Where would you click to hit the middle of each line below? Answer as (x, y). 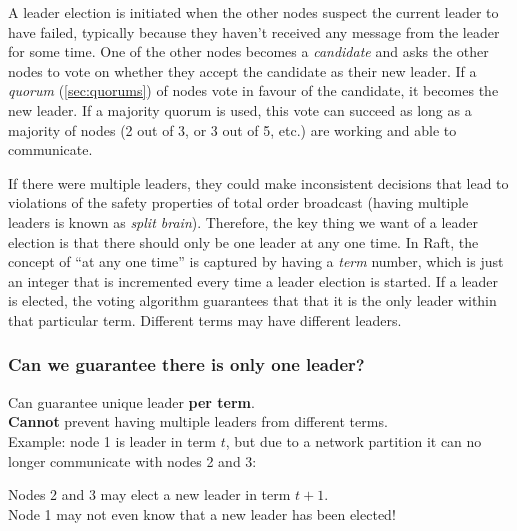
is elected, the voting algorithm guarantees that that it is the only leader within (252, 300)
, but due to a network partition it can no (353, 440)
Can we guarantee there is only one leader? (186, 364)
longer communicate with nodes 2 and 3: (132, 460)
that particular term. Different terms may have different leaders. (205, 319)
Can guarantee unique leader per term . (131, 401)
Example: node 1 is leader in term (112, 440)
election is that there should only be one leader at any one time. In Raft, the (243, 241)
